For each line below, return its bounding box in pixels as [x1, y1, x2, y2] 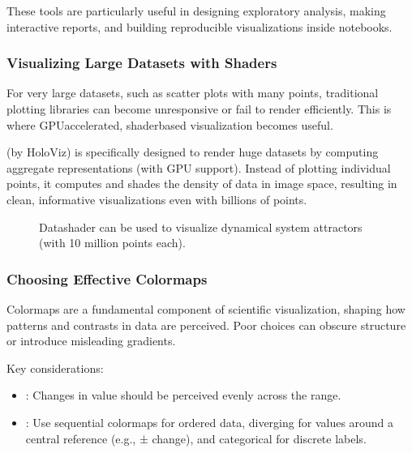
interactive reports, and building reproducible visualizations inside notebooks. [6, 18, 393, 35]
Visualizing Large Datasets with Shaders [6, 53, 277, 73]
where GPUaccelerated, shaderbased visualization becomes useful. [6, 116, 333, 133]
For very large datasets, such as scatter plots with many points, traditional [6, 84, 379, 101]
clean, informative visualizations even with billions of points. [6, 190, 307, 207]
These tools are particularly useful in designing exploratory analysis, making [6, 2, 386, 19]
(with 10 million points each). [39, 234, 186, 251]
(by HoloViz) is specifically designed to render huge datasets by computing [6, 143, 379, 160]
